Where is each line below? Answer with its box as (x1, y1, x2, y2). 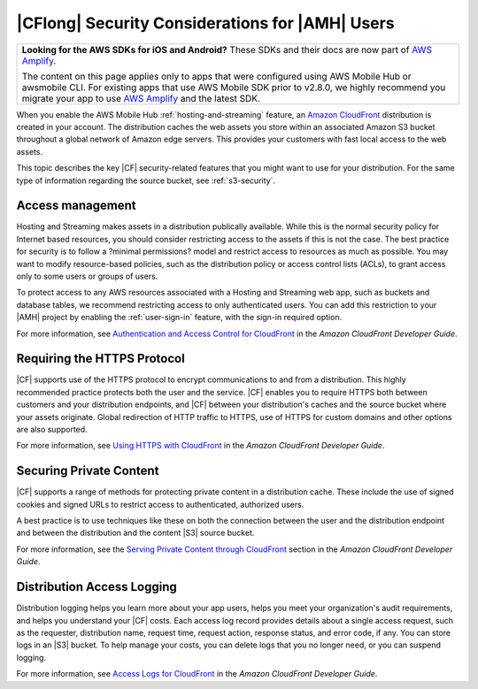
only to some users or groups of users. (16, 271, 158, 281)
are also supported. (16, 425, 88, 434)
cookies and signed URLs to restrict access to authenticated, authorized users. (16, 499, 305, 509)
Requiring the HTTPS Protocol (16, 351, 185, 366)
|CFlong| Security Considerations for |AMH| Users (16, 13, 395, 33)
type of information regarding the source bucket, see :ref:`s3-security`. (16, 175, 276, 186)
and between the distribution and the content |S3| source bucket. (16, 527, 255, 539)
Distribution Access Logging (16, 579, 177, 594)
